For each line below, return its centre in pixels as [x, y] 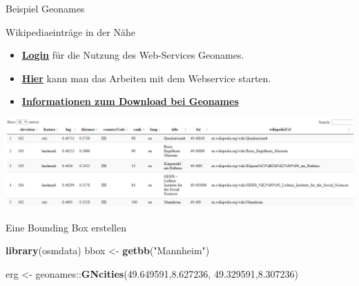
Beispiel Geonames [45, 8]
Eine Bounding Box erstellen [66, 227]
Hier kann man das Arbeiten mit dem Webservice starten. [146, 78]
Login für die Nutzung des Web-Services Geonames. [133, 55]
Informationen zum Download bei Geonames [130, 101]
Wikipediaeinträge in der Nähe [70, 31]
